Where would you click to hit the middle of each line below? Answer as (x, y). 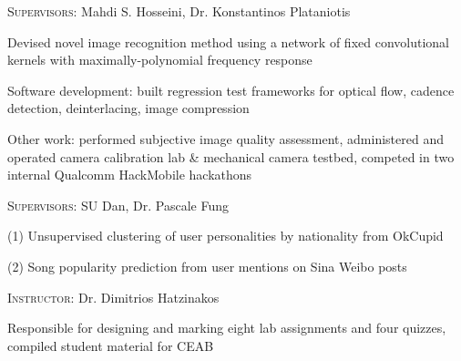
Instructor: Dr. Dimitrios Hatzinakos (113, 297)
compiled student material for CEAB (111, 345)
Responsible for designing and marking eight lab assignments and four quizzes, (227, 328)
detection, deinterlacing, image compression (128, 108)
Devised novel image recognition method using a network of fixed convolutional (228, 41)
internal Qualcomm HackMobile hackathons (130, 175)
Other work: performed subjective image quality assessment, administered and (225, 138)
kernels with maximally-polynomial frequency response (160, 60)
